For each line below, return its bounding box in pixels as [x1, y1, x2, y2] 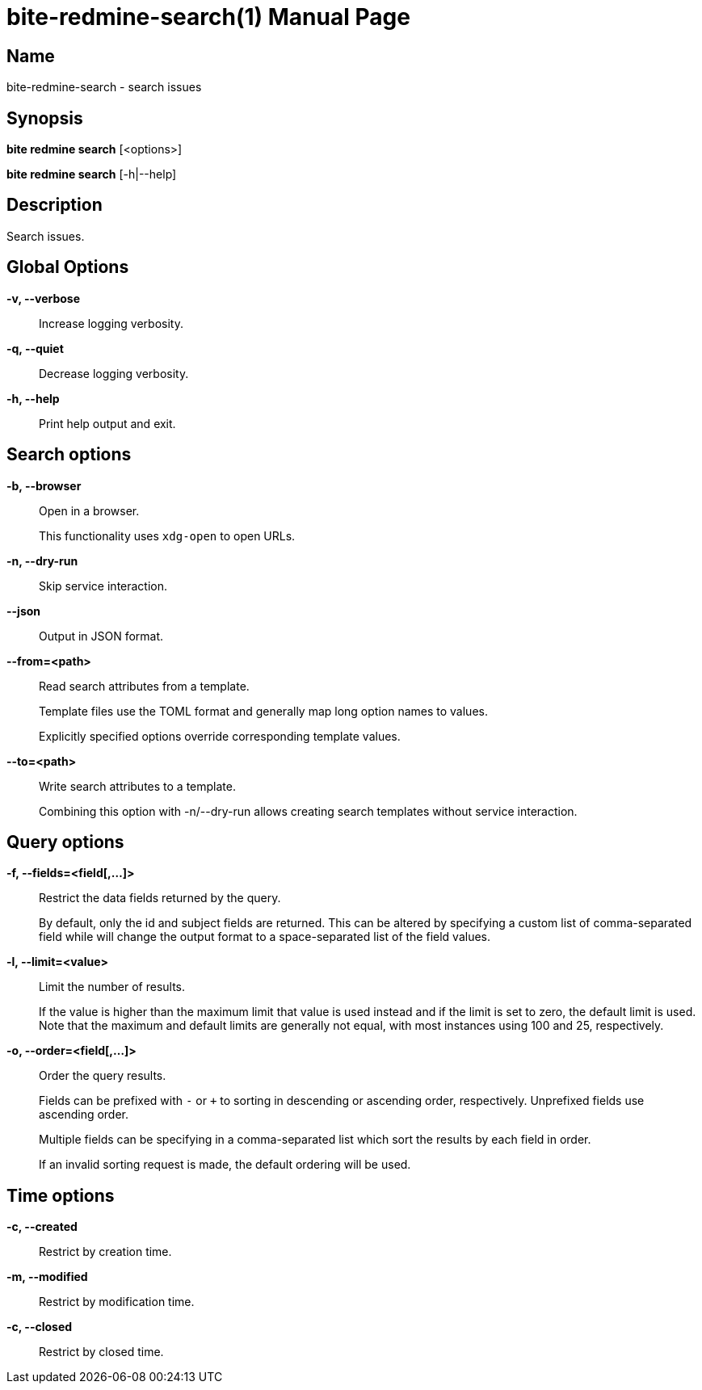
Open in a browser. [39, 503, 140, 518]
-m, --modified [6, 1270, 88, 1284]
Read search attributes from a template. [39, 678, 250, 693]
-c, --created [6, 1220, 78, 1234]
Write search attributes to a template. [39, 779, 236, 793]
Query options [6, 831, 124, 852]
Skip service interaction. [39, 578, 168, 593]
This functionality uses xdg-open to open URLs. [39, 528, 296, 543]
